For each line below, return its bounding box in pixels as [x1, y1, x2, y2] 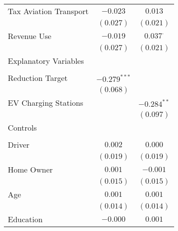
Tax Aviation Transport [8, 5, 89, 17]
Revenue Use [8, 30, 52, 41]
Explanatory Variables [8, 55, 84, 66]
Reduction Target [8, 72, 68, 83]
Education [8, 213, 43, 225]
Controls [8, 122, 37, 133]
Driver [8, 139, 30, 150]
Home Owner [8, 164, 53, 175]
